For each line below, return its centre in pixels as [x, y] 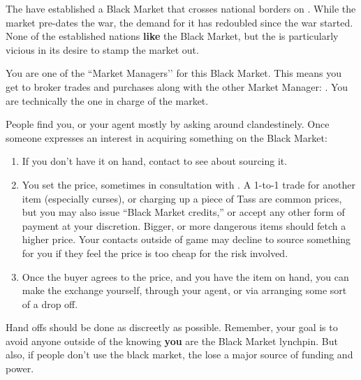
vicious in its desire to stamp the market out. [102, 49]
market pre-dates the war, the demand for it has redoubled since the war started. [179, 22]
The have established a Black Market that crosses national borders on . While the [181, 8]
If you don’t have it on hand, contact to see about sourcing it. [155, 161]
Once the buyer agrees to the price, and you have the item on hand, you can [185, 276]
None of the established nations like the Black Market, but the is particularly [172, 36]
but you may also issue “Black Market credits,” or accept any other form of [183, 212]
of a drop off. [50, 304]
